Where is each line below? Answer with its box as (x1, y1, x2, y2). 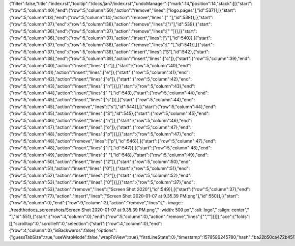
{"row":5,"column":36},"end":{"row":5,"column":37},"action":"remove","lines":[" (9, 28, 170, 34)
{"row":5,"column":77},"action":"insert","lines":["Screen (9, 193, 121, 199)
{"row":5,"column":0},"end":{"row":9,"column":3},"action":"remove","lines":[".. (9, 200, 167, 206)
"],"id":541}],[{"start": (171, 42, 214, 48)
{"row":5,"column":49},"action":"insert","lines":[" (9, 152, 108, 158)
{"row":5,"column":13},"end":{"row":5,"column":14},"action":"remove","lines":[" (9, 14, 169, 20)
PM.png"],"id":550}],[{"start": (179, 193, 239, 199)
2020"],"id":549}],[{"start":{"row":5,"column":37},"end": (137, 186, 251, 192)
